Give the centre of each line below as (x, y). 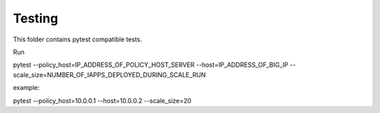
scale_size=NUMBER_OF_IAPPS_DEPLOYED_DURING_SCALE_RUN (109, 74)
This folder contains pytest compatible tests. (77, 39)
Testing (36, 18)
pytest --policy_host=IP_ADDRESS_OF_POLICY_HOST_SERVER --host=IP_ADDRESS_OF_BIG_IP (151, 65)
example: (26, 88)
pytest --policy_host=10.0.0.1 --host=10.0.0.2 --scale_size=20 (102, 100)
